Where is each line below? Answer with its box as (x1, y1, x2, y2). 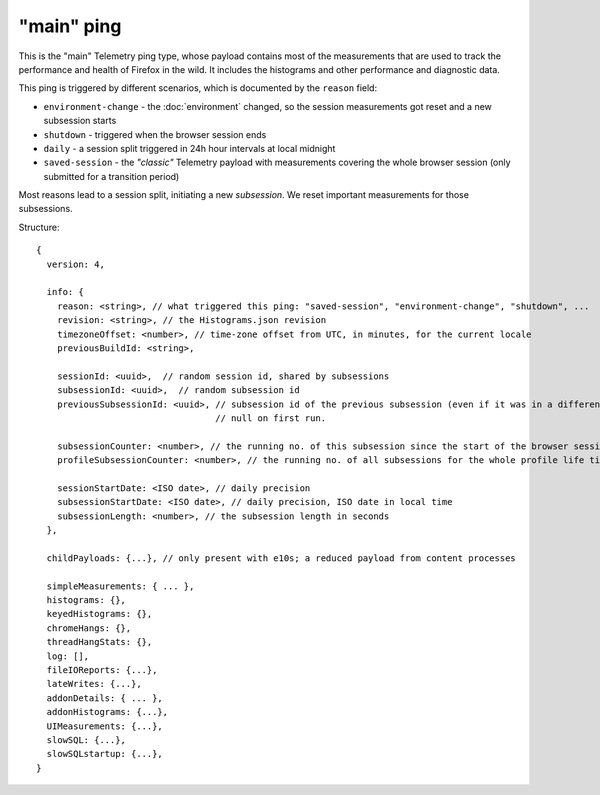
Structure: (18, 221, 60, 233)
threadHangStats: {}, (46, 636, 153, 648)
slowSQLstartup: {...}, (46, 748, 164, 760)
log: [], (46, 650, 90, 662)
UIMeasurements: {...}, (46, 720, 164, 732)
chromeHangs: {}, (46, 622, 132, 634)
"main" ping (18, 15, 122, 37)
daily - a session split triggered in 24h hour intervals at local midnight (43, 142, 336, 154)
